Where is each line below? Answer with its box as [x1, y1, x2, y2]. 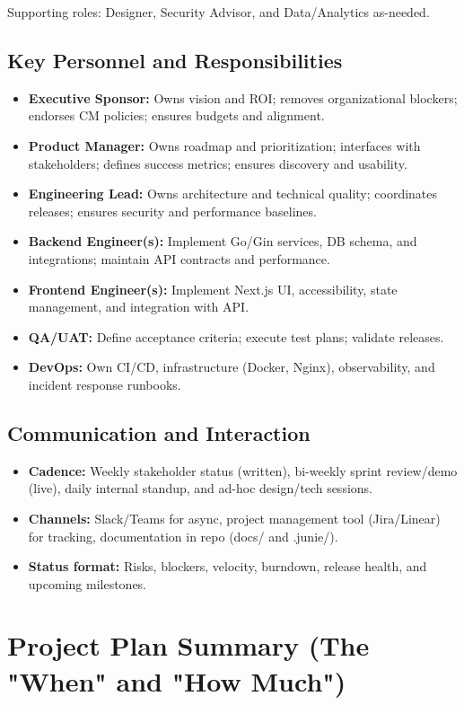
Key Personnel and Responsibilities [7, 46, 343, 74]
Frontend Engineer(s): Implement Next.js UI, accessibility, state [28, 279, 398, 298]
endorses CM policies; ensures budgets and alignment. [28, 106, 325, 125]
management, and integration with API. [28, 297, 250, 316]
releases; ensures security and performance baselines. [28, 201, 317, 220]
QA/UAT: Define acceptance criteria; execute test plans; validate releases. [28, 327, 444, 346]
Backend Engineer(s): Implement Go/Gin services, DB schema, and [28, 232, 417, 251]
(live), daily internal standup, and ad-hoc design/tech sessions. [28, 479, 372, 498]
